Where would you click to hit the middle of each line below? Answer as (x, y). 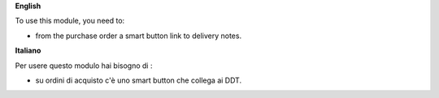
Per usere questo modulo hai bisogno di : (84, 66)
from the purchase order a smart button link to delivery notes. (139, 36)
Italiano (28, 51)
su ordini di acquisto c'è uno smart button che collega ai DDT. (139, 80)
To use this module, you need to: (70, 21)
